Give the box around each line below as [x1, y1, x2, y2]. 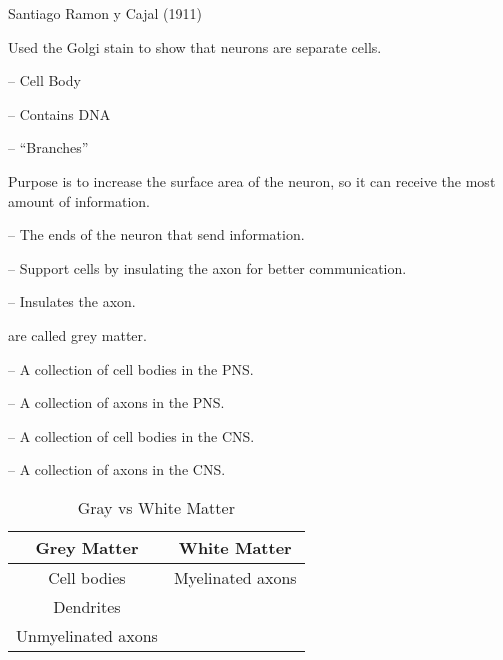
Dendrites [53, 594, 121, 618]
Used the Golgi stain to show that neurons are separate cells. [8, 36, 382, 57]
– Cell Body [8, 70, 81, 91]
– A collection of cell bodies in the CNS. [8, 425, 255, 446]
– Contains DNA [8, 103, 111, 124]
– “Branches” [8, 137, 89, 158]
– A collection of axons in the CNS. [8, 459, 226, 480]
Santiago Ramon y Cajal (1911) [8, 3, 202, 23]
